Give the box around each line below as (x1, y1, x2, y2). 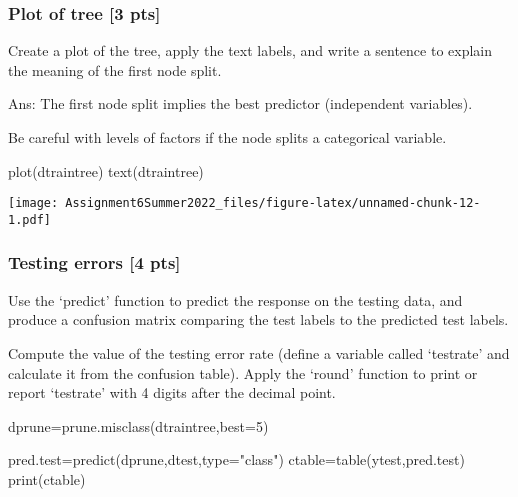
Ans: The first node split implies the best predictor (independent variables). (8, 93, 473, 114)
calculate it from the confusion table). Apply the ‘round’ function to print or (8, 362, 478, 383)
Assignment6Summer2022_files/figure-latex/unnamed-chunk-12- (65, 196, 481, 211)
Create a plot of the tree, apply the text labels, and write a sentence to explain (8, 40, 493, 61)
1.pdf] (8, 212, 51, 227)
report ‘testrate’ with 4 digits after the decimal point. (8, 382, 336, 403)
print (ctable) (8, 468, 86, 489)
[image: (8, 196, 59, 211)
